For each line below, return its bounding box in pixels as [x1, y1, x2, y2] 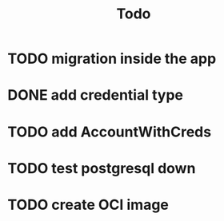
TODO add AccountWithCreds [7, 123, 212, 140]
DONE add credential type [7, 86, 183, 105]
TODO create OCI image [7, 195, 170, 214]
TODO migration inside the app [7, 49, 217, 68]
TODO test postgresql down [7, 159, 196, 177]
